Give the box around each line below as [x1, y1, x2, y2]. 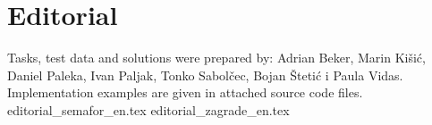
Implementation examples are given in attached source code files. [7, 83, 363, 102]
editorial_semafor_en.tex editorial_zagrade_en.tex [7, 100, 290, 119]
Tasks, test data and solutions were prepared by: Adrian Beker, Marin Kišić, [7, 48, 426, 67]
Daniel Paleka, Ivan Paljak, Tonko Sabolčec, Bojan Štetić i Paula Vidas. [7, 65, 403, 84]
